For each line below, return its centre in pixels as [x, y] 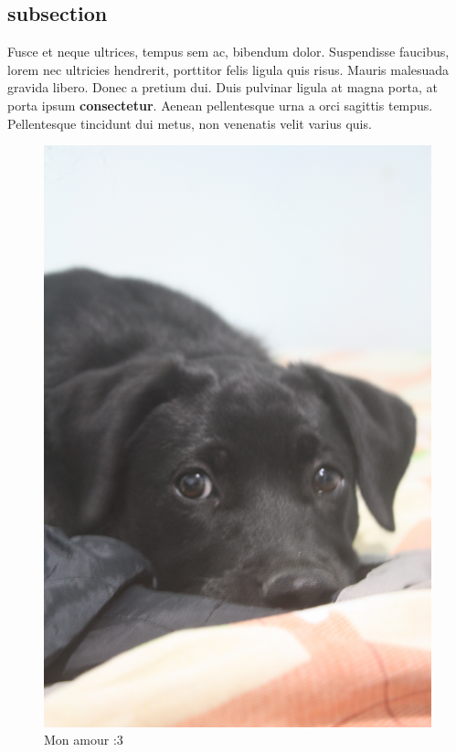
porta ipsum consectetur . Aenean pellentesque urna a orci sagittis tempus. [220, 105]
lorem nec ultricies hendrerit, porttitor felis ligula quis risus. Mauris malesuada [228, 69]
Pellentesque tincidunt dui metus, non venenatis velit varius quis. [190, 123]
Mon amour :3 [84, 740]
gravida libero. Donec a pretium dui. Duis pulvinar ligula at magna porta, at [223, 87]
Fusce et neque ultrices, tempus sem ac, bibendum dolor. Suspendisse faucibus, [228, 52]
